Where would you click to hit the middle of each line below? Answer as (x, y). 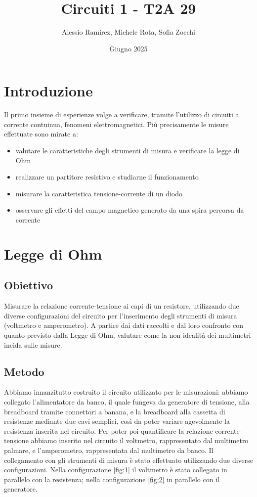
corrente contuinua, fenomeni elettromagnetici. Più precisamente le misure (116, 124)
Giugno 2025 (128, 48)
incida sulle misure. (33, 344)
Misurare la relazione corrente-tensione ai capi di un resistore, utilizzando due (122, 306)
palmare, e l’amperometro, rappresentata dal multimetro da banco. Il (109, 450)
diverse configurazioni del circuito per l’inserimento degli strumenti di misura (121, 315)
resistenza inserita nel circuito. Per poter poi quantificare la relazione (108, 430)
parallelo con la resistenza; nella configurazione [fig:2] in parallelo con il (112, 479)
